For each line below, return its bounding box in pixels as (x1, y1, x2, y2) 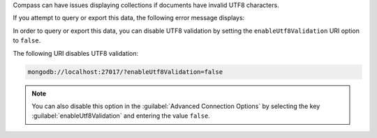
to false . (13, 36, 41, 45)
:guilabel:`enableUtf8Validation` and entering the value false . (31, 112, 211, 120)
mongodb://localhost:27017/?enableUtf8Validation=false (27, 68, 223, 76)
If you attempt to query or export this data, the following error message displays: (13, 14, 245, 22)
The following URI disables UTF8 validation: (13, 49, 139, 57)
